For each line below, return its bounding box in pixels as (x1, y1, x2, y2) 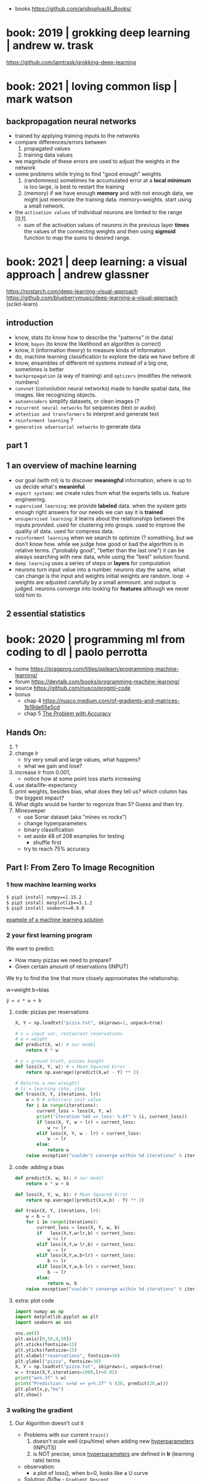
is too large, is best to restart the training (23, 183, 125, 190)
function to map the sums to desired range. (23, 234, 131, 241)
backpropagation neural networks (6, 116, 137, 127)
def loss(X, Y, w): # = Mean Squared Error (14, 1064, 126, 1070)
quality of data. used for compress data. (14, 527, 115, 534)
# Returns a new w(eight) (14, 1080, 80, 1086)
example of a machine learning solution (6, 916, 104, 923)
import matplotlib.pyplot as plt (14, 1314, 99, 1320)
